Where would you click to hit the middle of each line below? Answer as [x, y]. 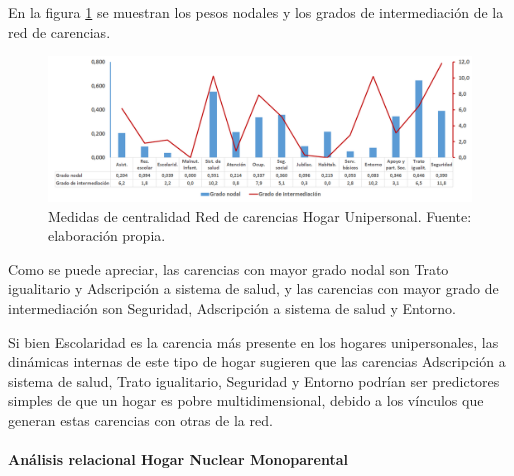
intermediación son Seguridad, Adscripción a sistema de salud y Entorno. [232, 307]
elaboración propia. [107, 235]
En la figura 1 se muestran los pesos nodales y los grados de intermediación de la [256, 12]
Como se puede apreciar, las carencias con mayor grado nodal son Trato [228, 268]
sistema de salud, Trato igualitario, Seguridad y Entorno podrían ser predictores [254, 380]
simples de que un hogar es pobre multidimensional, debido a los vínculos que [246, 400]
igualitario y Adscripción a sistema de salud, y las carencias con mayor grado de [253, 288]
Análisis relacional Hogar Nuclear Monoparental [178, 459]
